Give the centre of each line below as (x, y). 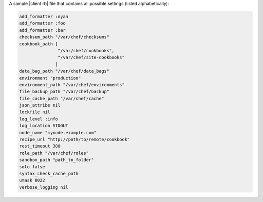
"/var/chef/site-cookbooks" (91, 58)
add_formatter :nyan (44, 16)
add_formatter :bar (42, 30)
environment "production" (50, 78)
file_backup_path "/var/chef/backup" (64, 92)
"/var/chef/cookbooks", (86, 50)
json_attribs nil (40, 105)
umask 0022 (32, 180)
